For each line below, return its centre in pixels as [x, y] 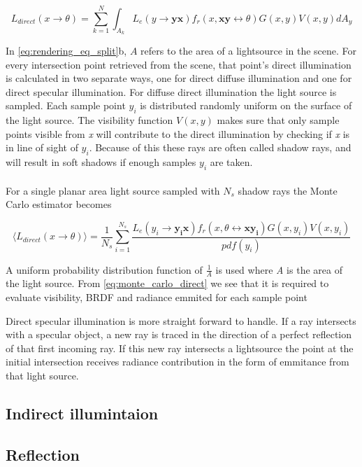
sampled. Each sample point [66, 105]
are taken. [231, 162]
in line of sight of [42, 147]
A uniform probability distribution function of [104, 269]
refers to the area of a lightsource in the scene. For [249, 50]
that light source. [42, 375]
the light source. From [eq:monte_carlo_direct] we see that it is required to [167, 283]
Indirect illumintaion [82, 413]
